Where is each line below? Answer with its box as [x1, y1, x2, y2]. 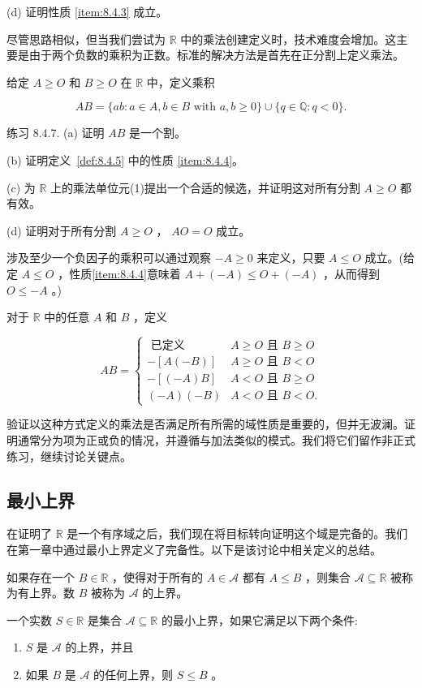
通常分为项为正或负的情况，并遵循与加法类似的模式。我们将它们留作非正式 [17, 431, 416, 448]
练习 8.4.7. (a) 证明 [6, 124, 105, 141]
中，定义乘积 [146, 73, 215, 90]
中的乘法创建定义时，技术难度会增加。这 [180, 30, 397, 47]
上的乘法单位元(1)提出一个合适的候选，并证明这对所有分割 [50, 178, 360, 196]
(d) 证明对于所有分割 [6, 221, 117, 239]
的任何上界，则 [93, 665, 174, 682]
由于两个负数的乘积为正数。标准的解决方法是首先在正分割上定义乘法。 [28, 46, 404, 63]
